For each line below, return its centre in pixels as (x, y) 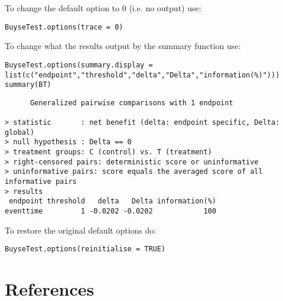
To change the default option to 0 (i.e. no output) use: (103, 8)
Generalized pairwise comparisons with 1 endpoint (131, 103)
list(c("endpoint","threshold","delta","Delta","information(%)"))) (142, 75)
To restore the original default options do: (81, 230)
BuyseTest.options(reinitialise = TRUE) (85, 249)
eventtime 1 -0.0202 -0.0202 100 (110, 211)
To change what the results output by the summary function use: (123, 46)
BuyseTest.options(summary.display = (79, 65)
